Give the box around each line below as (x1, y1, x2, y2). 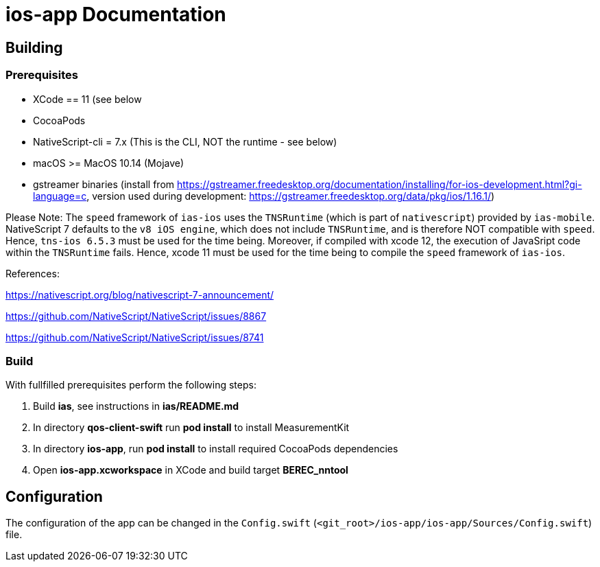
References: (5, 267, 60, 279)
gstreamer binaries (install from (33, 178, 175, 190)
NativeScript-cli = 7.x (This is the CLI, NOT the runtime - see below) (33, 135, 337, 148)
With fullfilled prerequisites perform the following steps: (5, 379, 256, 391)
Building (5, 38, 63, 56)
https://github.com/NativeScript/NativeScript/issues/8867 (5, 310, 267, 322)
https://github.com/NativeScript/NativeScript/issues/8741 (5, 331, 264, 343)
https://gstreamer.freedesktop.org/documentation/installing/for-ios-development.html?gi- (176, 178, 582, 190)
